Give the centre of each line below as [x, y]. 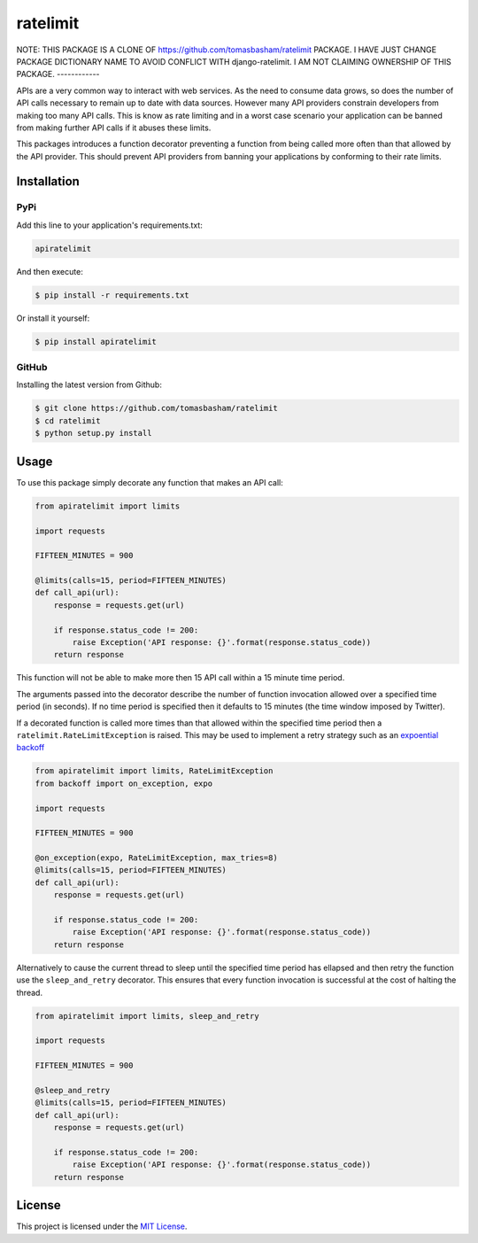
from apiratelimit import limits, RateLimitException [154, 771]
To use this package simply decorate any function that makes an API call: [150, 482]
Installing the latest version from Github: [89, 385]
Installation [48, 182]
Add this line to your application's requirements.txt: [109, 225]
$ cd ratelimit [68, 420]
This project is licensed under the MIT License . [102, 1226]
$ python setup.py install [93, 433]
